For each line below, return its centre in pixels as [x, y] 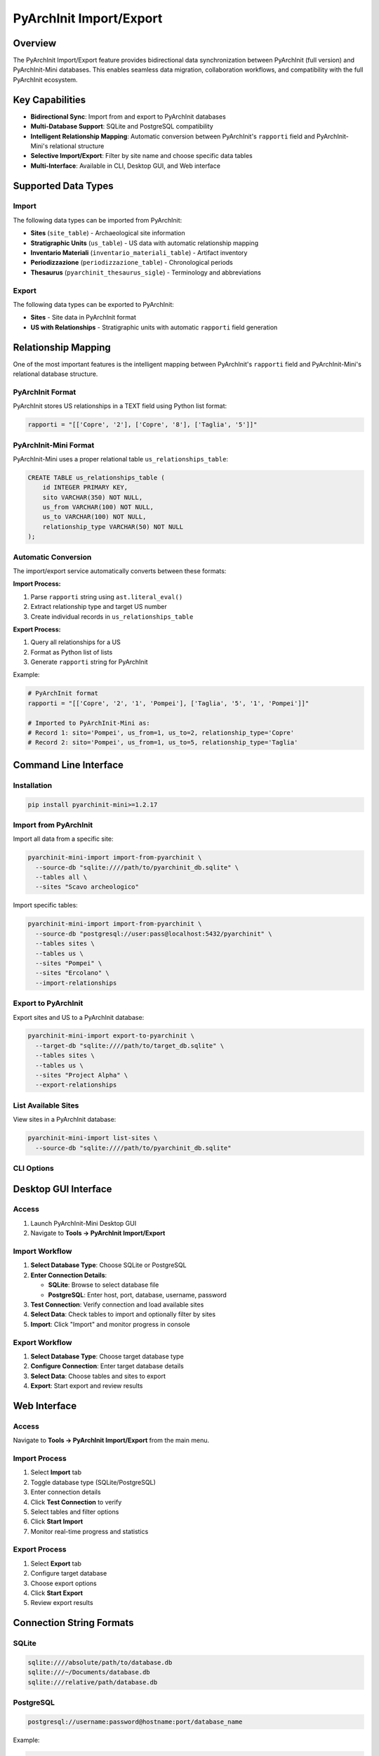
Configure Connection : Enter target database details [107, 1366]
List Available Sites [46, 1105]
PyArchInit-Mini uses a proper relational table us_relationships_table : [120, 459]
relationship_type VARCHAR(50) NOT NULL [113, 526]
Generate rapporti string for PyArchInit [89, 662]
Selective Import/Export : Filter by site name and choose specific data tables [141, 156]
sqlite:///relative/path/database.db [93, 1682]
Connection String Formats [73, 1623]
